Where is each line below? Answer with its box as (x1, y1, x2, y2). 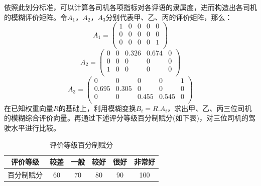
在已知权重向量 (4, 102, 53, 113)
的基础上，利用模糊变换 (58, 102, 136, 113)
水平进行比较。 (11, 122, 60, 132)
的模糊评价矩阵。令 (4, 11, 67, 22)
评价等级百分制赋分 (50, 139, 113, 149)
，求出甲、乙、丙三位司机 (167, 102, 252, 113)
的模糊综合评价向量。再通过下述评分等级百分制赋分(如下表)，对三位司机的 (4, 112, 248, 123)
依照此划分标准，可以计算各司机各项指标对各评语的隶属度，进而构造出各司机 (4, 2, 257, 12)
